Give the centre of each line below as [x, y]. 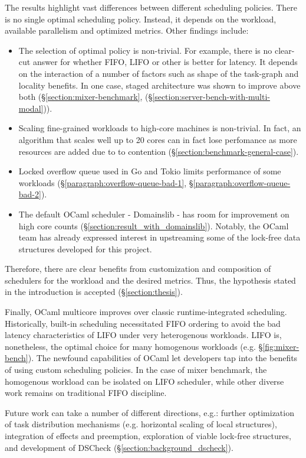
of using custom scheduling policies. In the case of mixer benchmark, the [136, 370]
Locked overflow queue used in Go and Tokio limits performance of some [150, 171]
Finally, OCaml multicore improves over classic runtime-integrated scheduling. [146, 312]
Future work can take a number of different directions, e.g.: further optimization [149, 412]
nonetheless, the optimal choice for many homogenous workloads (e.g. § [134, 346]
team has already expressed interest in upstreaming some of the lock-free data [159, 237]
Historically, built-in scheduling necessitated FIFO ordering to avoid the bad [143, 323]
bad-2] [30, 194]
